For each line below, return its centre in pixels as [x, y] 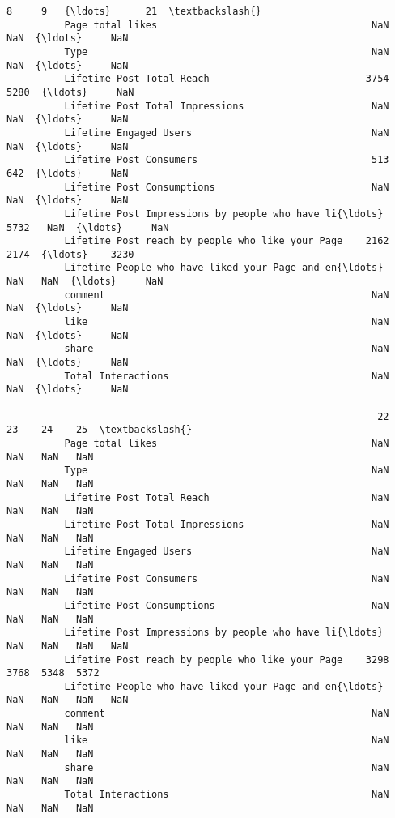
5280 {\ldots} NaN [70, 92]
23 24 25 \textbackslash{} [100, 430]
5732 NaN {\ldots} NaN [88, 227]
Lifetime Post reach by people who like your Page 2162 [227, 241]
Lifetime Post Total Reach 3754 [227, 79]
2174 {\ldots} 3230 [70, 254]
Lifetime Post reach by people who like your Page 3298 [227, 660]
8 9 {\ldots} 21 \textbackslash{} [134, 11]
